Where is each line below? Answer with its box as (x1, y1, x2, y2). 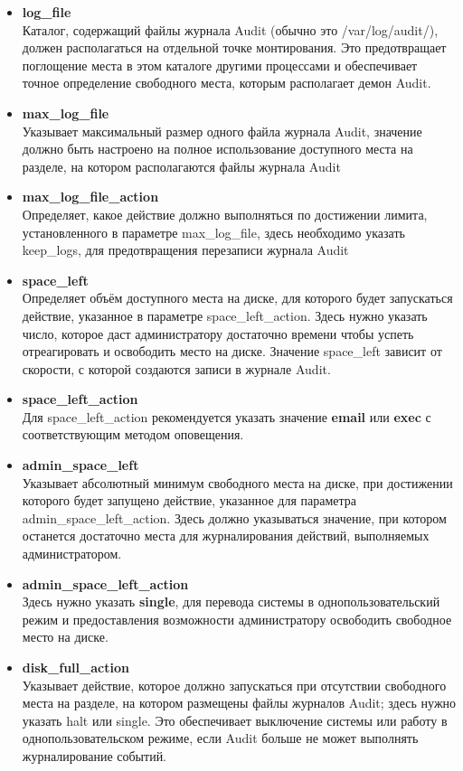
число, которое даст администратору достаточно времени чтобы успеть (22, 324, 414, 343)
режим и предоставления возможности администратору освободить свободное (22, 609, 452, 628)
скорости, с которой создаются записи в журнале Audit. (22, 359, 331, 378)
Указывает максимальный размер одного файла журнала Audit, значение (22, 121, 422, 140)
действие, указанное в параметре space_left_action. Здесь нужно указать (22, 306, 428, 324)
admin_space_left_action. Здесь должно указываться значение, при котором (22, 508, 447, 527)
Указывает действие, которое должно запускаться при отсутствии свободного (22, 675, 447, 694)
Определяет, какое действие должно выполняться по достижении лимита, (22, 204, 428, 223)
